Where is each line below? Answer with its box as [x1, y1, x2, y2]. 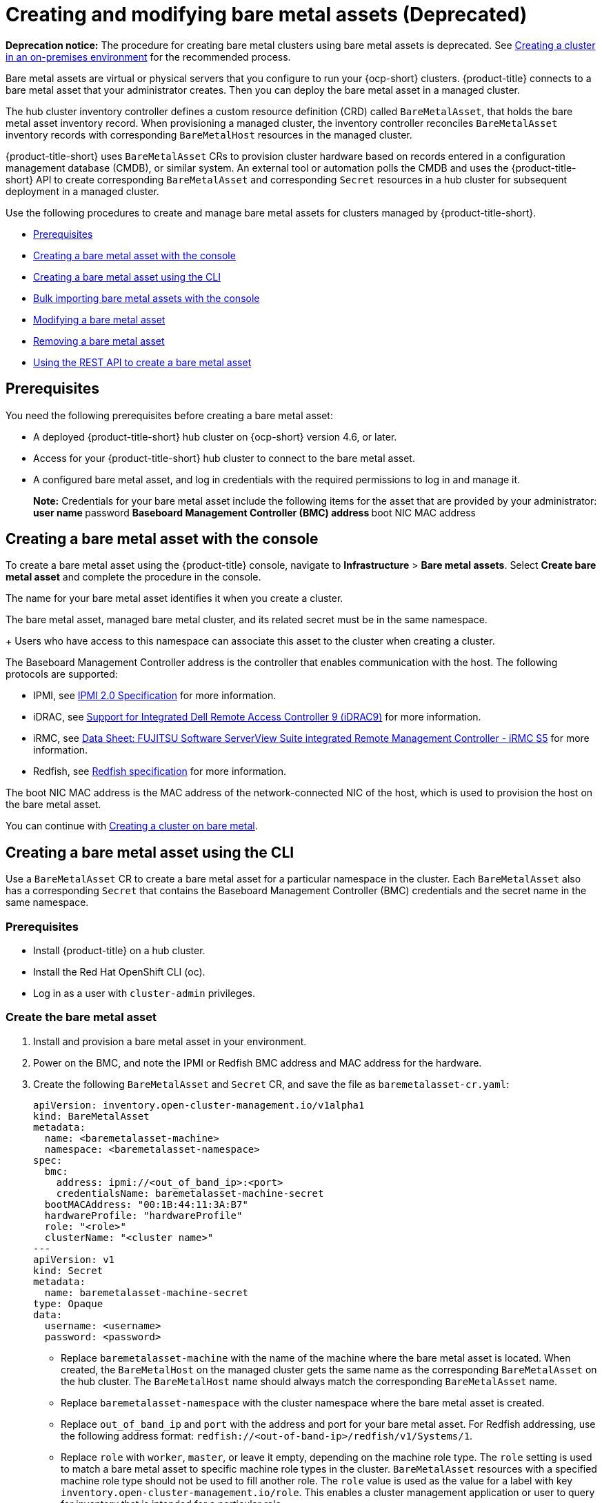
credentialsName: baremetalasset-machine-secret [56, 1187, 324, 1199]
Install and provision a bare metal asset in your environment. [33, 1035, 307, 1047]
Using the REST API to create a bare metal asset [33, 356, 252, 368]
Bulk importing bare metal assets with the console [33, 292, 260, 304]
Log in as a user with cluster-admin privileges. [33, 987, 255, 1000]
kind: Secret [33, 1264, 103, 1276]
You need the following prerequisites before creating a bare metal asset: [6, 409, 333, 421]
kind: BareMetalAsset [33, 1110, 150, 1122]
